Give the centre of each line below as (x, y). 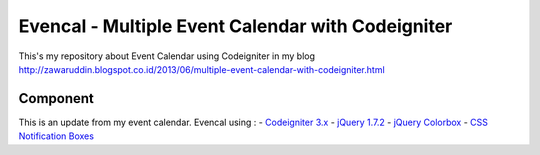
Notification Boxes (56, 136)
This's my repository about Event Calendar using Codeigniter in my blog (166, 56)
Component (56, 98)
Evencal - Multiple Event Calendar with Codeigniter (235, 26)
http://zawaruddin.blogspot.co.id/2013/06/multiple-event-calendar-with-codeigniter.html (201, 69)
